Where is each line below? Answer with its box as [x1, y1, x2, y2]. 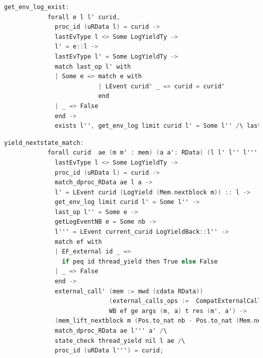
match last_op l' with [55, 63, 131, 70]
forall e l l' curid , [47, 13, 120, 21]
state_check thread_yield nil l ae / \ [55, 337, 185, 344]
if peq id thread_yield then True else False [62, 258, 218, 265]
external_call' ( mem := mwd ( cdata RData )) [55, 287, 203, 295]
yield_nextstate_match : [4, 139, 84, 146]
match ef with [55, 238, 102, 245]
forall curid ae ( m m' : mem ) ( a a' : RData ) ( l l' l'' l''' [47, 149, 258, 157]
